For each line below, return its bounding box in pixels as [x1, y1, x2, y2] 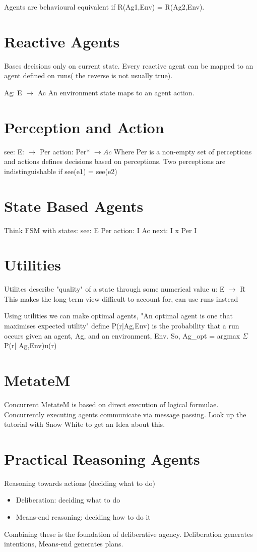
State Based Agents [4, 195, 144, 216]
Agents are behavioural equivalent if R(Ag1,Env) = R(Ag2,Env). [4, 2, 205, 12]
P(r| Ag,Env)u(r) [4, 340, 57, 351]
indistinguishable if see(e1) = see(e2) [4, 165, 117, 176]
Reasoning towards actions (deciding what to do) [4, 477, 155, 488]
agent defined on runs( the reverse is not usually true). [4, 70, 173, 81]
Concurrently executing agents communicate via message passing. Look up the [4, 409, 246, 419]
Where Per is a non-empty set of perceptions [113, 146, 252, 156]
